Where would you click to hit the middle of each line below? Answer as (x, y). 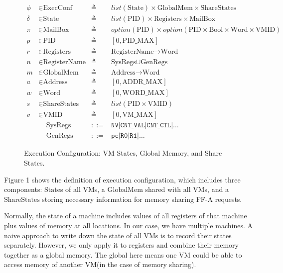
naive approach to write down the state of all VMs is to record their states (118, 235)
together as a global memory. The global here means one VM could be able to (123, 254)
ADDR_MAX (142, 82)
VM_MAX (138, 115)
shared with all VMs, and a (187, 189)
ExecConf (58, 8)
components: (23, 189)
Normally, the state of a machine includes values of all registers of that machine (126, 216)
